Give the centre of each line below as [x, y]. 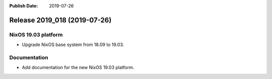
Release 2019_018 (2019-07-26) [60, 20]
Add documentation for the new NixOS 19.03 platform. [78, 67]
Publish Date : [24, 6]
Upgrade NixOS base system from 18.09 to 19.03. [73, 44]
